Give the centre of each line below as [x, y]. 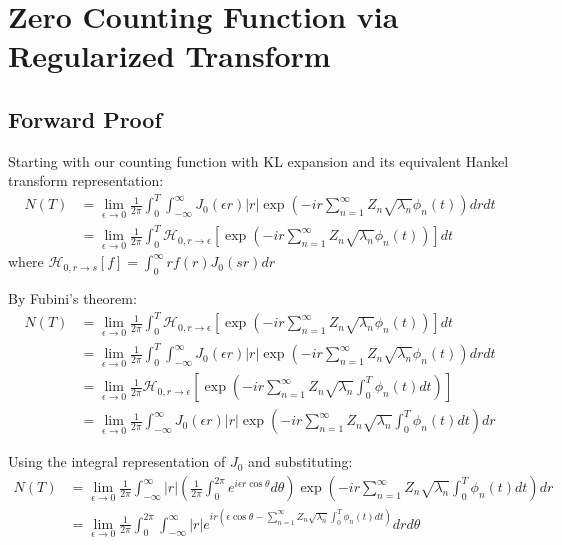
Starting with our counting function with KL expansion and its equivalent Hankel [258, 160]
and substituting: [300, 461]
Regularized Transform [169, 55]
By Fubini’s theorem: [72, 298]
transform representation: [86, 180]
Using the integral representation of [117, 461]
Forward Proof [85, 118]
